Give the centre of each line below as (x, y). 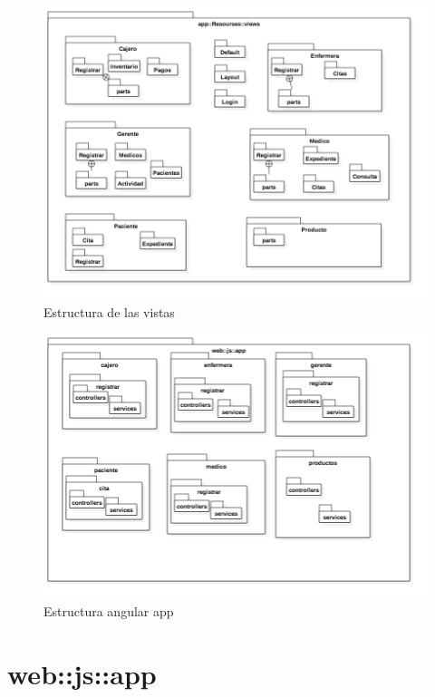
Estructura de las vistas (109, 311)
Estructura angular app (109, 611)
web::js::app (82, 674)
